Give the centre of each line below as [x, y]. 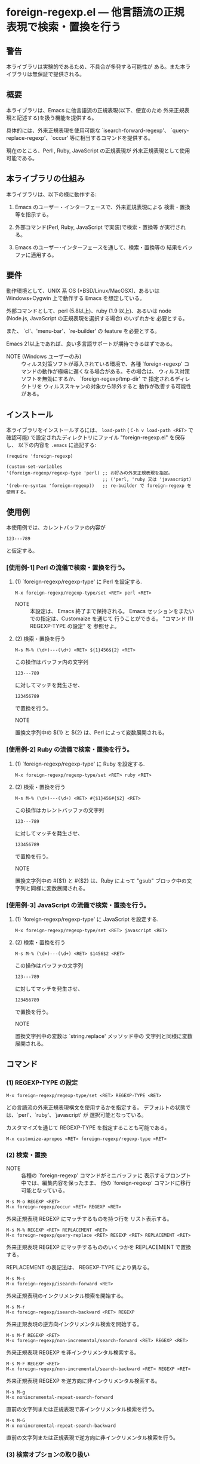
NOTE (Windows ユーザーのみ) [44, 357]
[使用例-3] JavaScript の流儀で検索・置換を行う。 [78, 905]
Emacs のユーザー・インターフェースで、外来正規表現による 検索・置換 [102, 207]
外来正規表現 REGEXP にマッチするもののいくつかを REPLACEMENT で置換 [99, 1247]
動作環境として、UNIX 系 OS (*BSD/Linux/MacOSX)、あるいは [83, 291]
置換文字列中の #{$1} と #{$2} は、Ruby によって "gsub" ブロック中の [101, 880]
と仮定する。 [22, 551]
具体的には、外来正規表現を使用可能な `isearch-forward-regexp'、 [88, 130]
